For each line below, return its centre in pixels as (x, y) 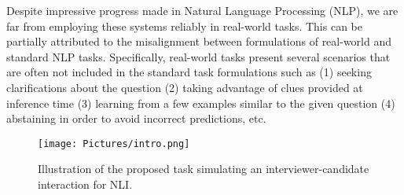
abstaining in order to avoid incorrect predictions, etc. (136, 118)
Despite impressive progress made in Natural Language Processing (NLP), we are (202, 10)
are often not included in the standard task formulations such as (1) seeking (189, 72)
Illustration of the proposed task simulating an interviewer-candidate (204, 169)
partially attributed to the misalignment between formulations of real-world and (199, 41)
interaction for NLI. (85, 184)
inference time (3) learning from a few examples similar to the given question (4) (201, 103)
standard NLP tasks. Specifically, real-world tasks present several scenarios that (198, 56)
